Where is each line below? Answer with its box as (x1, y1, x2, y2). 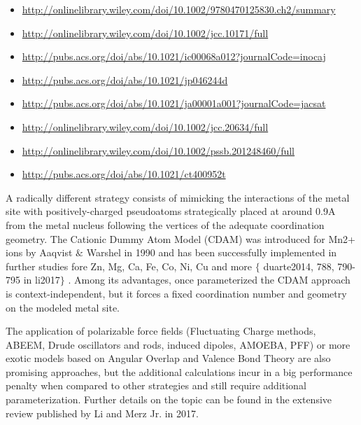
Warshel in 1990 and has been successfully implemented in (86, 245, 337, 260)
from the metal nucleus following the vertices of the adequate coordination (6, 217, 325, 232)
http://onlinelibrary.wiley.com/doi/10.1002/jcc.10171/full (22, 25, 269, 40)
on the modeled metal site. (6, 300, 120, 314)
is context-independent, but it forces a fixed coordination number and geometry (6, 286, 347, 300)
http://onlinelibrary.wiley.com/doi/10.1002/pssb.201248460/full (22, 143, 295, 158)
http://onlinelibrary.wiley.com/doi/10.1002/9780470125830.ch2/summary (22, 2, 336, 16)
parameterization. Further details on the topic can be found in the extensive (6, 392, 332, 407)
